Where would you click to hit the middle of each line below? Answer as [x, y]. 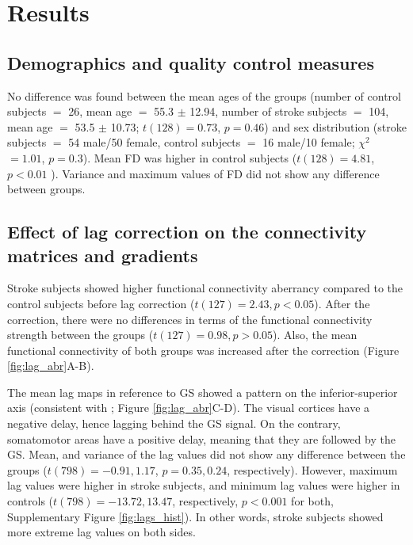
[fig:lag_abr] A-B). [51, 366]
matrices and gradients [103, 255]
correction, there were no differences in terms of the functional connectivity [190, 319]
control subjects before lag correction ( [101, 303]
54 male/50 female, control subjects [155, 142]
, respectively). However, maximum [312, 469]
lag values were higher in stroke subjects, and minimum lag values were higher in [204, 485]
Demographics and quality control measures [191, 62]
